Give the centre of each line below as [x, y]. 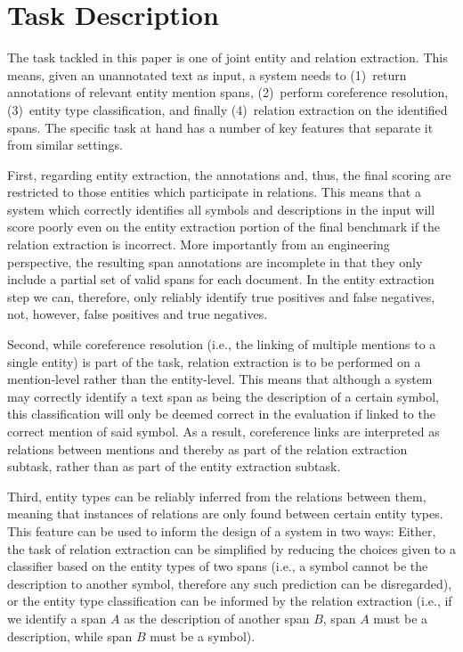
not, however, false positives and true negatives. [138, 314]
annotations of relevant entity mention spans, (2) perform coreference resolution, [228, 92]
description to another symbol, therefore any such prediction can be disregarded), [230, 583]
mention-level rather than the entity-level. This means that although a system [220, 379]
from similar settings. [65, 145]
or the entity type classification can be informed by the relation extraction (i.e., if [230, 601]
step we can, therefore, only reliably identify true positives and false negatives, [221, 296]
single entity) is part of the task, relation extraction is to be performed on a [214, 361]
